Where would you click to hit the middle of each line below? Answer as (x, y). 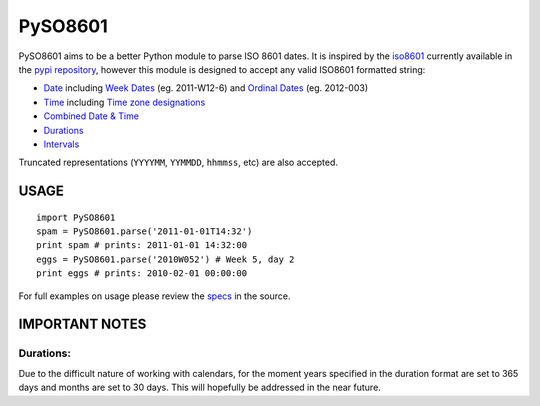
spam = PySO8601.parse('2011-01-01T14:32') (144, 231)
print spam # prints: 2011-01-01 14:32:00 (142, 245)
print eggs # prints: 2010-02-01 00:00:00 (142, 273)
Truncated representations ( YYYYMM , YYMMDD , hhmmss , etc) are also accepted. (178, 162)
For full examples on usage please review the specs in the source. (154, 296)
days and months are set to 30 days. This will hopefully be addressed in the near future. (200, 387)
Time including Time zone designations (124, 102)
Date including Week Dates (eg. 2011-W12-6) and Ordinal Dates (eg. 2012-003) (206, 88)
